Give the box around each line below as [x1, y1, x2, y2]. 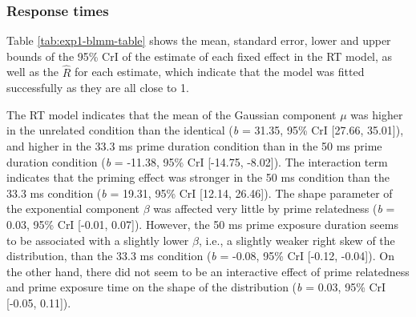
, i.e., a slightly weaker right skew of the [198, 231, 395, 248]
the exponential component [6, 200, 140, 217]
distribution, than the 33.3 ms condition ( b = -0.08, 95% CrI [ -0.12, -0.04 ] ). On [6, 247, 394, 264]
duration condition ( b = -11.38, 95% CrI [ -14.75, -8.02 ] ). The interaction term [6, 153, 388, 170]
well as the [6, 63, 59, 80]
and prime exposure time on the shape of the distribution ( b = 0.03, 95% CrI [6, 279, 386, 295]
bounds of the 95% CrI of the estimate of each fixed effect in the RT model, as [6, 47, 393, 64]
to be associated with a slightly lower [6, 231, 189, 248]
